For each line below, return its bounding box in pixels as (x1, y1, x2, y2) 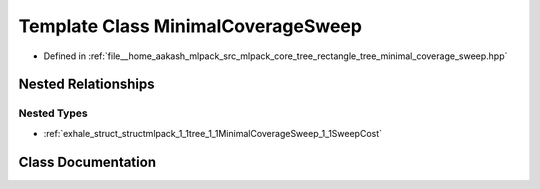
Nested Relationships (18, 76, 155, 93)
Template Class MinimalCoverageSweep (18, 15, 362, 37)
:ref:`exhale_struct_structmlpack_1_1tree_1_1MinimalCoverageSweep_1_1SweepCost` (43, 127, 383, 139)
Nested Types (18, 106, 89, 120)
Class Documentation (18, 153, 157, 170)
